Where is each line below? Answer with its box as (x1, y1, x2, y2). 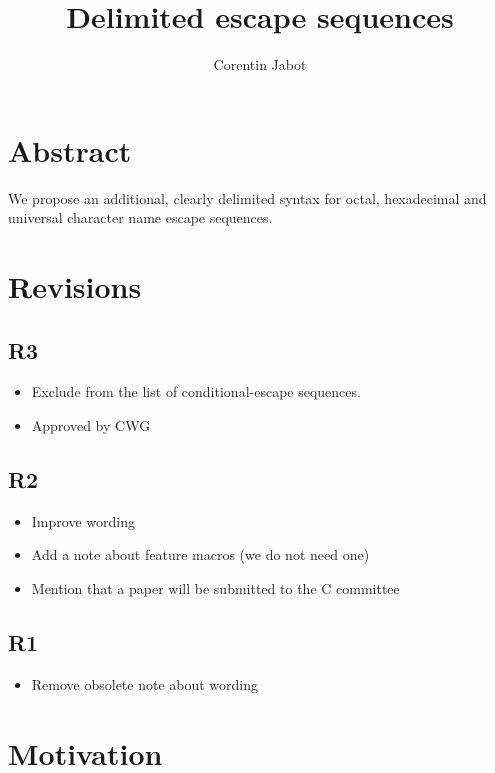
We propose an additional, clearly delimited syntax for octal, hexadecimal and (8, 187, 487, 208)
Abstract (8, 129, 132, 170)
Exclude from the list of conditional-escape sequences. (31, 381, 361, 402)
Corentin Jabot (213, 54, 307, 75)
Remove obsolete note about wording (31, 673, 259, 694)
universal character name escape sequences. (8, 207, 273, 228)
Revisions (8, 266, 142, 307)
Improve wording (31, 510, 135, 531)
